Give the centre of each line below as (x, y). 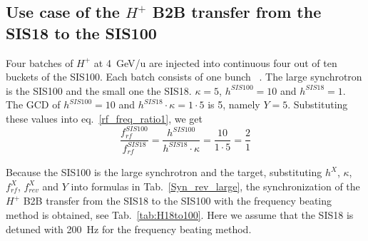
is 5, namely (234, 104)
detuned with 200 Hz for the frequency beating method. (129, 229)
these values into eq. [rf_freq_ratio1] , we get (104, 118)
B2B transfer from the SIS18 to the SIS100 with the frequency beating (178, 201)
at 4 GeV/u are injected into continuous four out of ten (215, 62)
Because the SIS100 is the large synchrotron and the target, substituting (164, 172)
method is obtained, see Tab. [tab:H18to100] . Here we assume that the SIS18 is (180, 214)
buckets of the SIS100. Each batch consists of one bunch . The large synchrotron (184, 77)
